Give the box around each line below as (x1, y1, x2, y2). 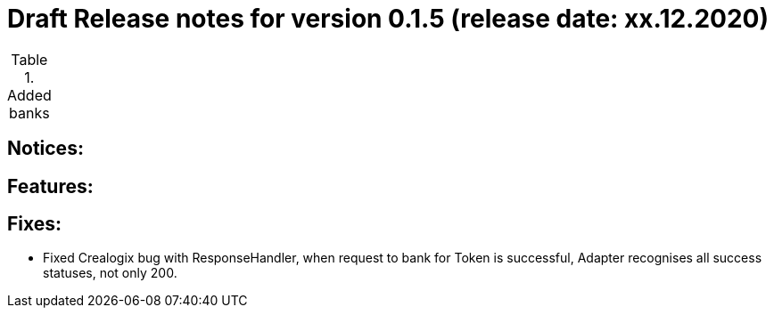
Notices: (7, 137, 84, 160)
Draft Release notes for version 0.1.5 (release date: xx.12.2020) (7, 4, 770, 34)
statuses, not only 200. (43, 265, 177, 281)
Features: (7, 174, 94, 198)
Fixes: (7, 213, 62, 236)
